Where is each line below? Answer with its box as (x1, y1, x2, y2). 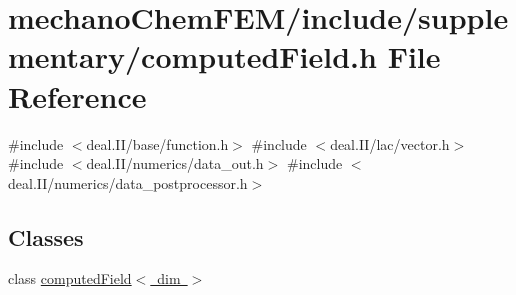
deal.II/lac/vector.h (330, 133, 450, 154)
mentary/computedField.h (8, 36, 377, 77)
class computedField (8, 268, 132, 289)
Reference (8, 75, 147, 116)
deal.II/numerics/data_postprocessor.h (8, 172, 248, 193)
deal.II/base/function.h (86, 133, 229, 154)
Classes (8, 221, 84, 252)
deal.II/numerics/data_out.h (86, 153, 264, 174)
